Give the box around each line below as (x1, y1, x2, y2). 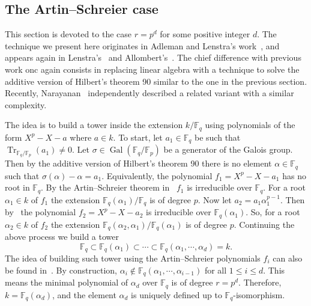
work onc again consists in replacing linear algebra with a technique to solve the (5, 63, 300, 75)
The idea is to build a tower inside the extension (5, 118, 183, 131)
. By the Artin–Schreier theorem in (41, 181, 170, 194)
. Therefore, (238, 276, 282, 289)
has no (282, 169, 306, 182)
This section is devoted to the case (5, 28, 132, 40)
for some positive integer (160, 28, 250, 40)
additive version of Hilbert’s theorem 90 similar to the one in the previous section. (5, 75, 307, 87)
